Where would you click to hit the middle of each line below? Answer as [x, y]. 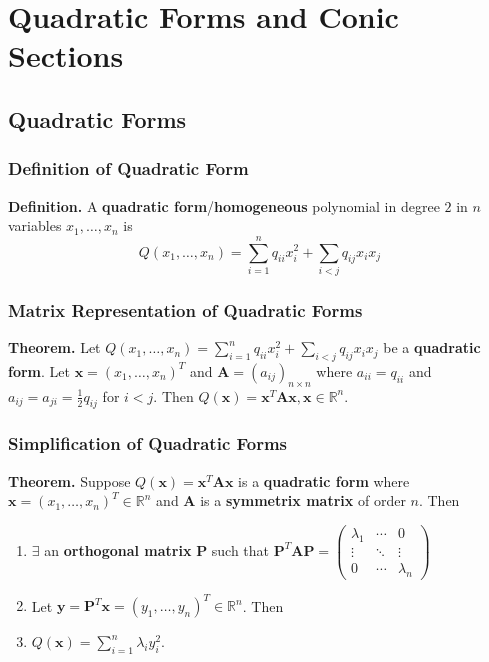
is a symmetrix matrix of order [303, 500]
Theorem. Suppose [69, 480]
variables [35, 225]
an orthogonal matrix [118, 549]
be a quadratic [432, 347]
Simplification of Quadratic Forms [148, 443]
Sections [66, 55]
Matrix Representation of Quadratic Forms [185, 309]
